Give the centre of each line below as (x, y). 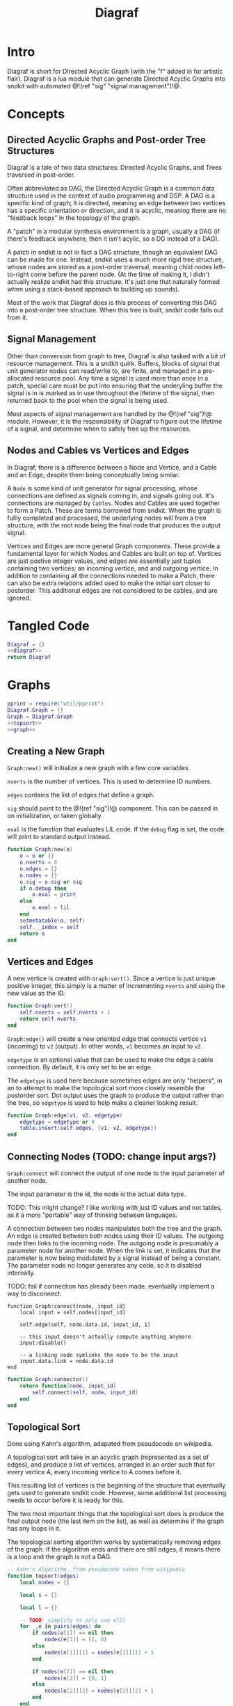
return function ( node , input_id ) (68, 1386)
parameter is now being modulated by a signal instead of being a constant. (114, 1258)
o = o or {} (37, 856)
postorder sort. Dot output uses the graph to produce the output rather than (115, 1095)
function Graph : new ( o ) (40, 850)
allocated (21, 378)
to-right (18, 274)
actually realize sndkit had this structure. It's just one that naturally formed (114, 281)
